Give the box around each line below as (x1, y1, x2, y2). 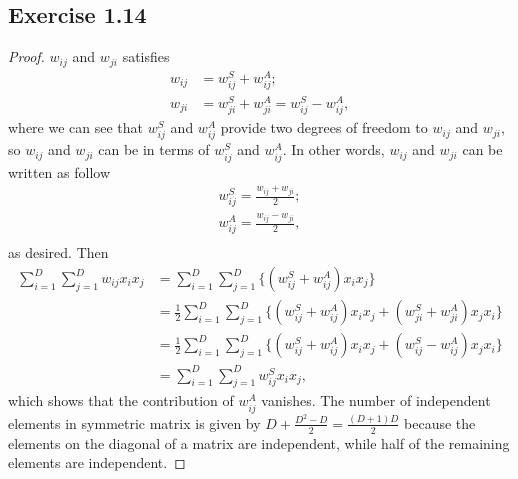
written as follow (8, 161, 111, 182)
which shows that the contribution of (8, 390, 234, 411)
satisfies (122, 46, 170, 67)
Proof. (8, 46, 45, 67)
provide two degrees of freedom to (220, 117, 428, 138)
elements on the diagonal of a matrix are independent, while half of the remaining (8, 432, 510, 453)
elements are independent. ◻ (8, 452, 186, 473)
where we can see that (8, 117, 144, 138)
